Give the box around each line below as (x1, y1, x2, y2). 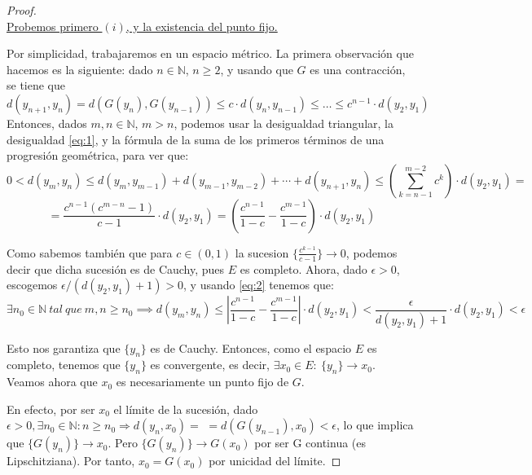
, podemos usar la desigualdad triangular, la (174, 114, 394, 131)
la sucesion (235, 244, 289, 261)
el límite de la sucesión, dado (113, 400, 258, 417)
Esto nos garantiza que (7, 339, 121, 356)
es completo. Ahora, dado (240, 260, 367, 277)
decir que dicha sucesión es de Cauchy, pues (7, 260, 225, 277)
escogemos (7, 276, 58, 293)
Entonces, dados (7, 114, 87, 131)
